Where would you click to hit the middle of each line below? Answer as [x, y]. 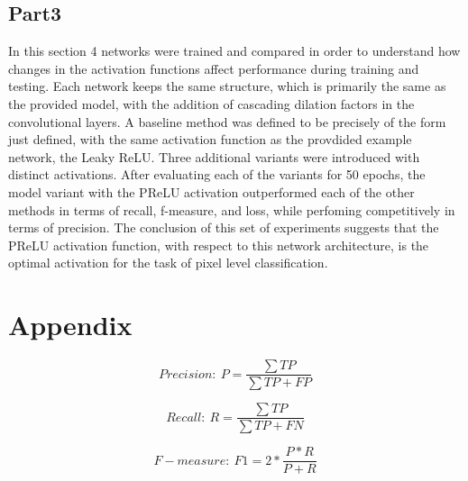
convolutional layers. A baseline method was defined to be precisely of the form [227, 121]
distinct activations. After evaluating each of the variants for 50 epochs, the [217, 174]
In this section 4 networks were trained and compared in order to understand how [234, 51]
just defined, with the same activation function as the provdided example [210, 139]
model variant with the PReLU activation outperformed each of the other [211, 191]
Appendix [70, 325]
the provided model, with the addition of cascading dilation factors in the [211, 103]
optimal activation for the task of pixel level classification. [168, 263]
